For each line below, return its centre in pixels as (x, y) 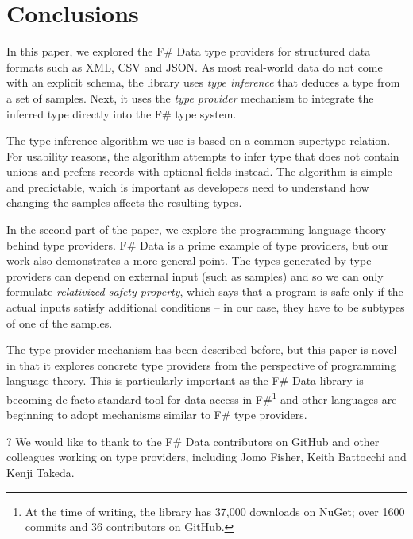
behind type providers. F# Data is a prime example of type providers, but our (198, 244)
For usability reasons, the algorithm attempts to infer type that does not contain (203, 155)
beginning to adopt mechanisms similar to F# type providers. (157, 415)
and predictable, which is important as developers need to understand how (188, 186)
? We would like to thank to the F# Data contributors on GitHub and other (193, 441)
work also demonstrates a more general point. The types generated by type (189, 260)
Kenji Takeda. (41, 473)
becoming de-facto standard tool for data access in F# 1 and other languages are (202, 398)
